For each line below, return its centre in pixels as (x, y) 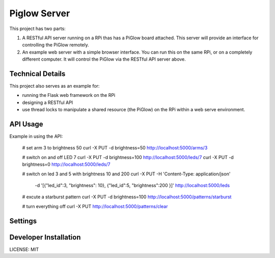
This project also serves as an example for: (54, 86)
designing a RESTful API (48, 102)
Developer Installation (45, 237)
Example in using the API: (36, 136)
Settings (23, 221)
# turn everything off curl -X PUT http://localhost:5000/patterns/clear (95, 206)
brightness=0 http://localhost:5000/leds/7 (66, 164)
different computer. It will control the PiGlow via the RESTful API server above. (104, 59)
